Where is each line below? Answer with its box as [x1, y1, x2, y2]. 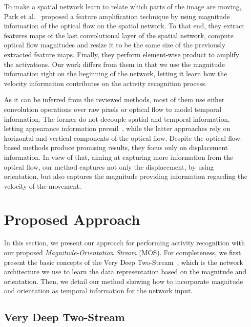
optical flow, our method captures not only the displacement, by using [4, 161, 214, 172]
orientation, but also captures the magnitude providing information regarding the [4, 171, 248, 181]
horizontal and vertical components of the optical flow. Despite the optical [4, 132, 226, 143]
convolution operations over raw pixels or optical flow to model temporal [4, 104, 222, 114]
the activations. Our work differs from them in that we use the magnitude [4, 59, 225, 69]
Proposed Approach [4, 209, 140, 229]
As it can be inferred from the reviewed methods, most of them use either [4, 94, 225, 105]
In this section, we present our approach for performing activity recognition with [4, 238, 245, 248]
